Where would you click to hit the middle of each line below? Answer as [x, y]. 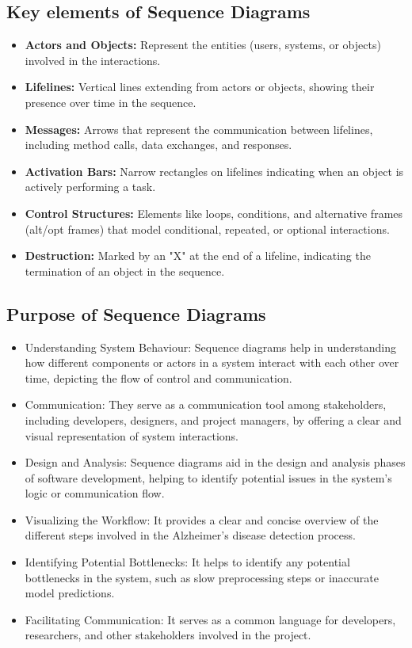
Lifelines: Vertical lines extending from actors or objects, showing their [200, 87]
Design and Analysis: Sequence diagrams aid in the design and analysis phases [215, 462]
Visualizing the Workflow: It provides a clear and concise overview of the [202, 519]
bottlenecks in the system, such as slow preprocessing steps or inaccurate [202, 577]
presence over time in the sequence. [111, 102]
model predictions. [70, 593]
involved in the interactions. [93, 60]
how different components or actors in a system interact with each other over [212, 362]
